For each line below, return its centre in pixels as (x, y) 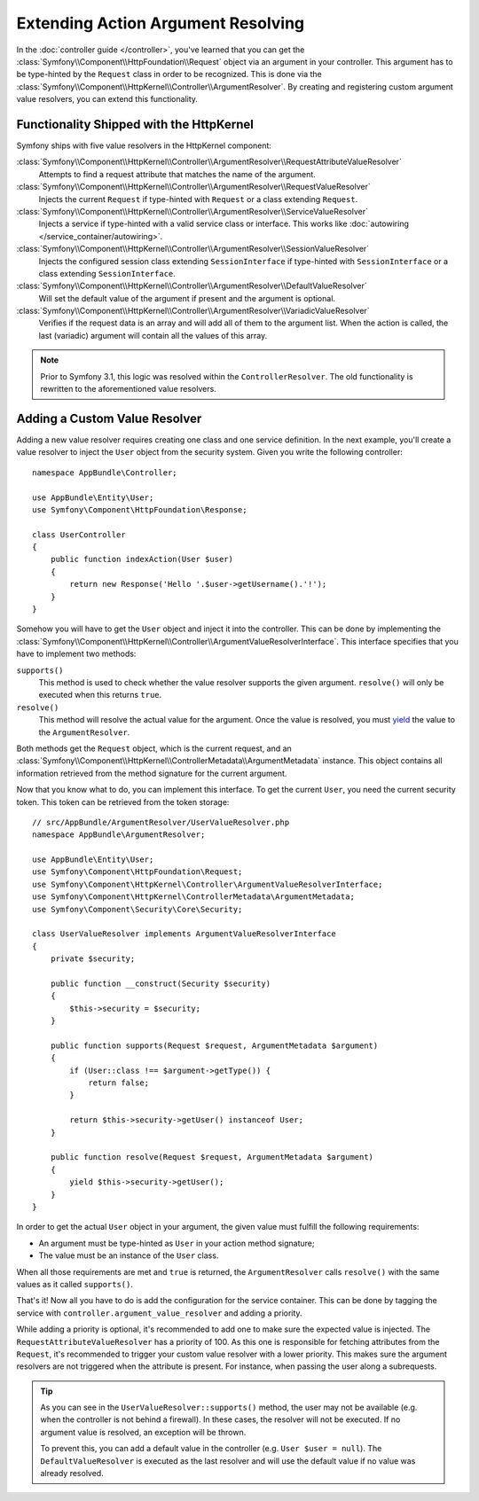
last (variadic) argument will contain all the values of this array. (153, 335)
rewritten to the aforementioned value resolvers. (128, 389)
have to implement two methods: (76, 654)
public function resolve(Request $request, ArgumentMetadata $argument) (212, 1157)
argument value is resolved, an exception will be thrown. (143, 1432)
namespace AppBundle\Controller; (105, 473)
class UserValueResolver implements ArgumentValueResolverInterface (184, 934)
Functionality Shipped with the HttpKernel (135, 124)
